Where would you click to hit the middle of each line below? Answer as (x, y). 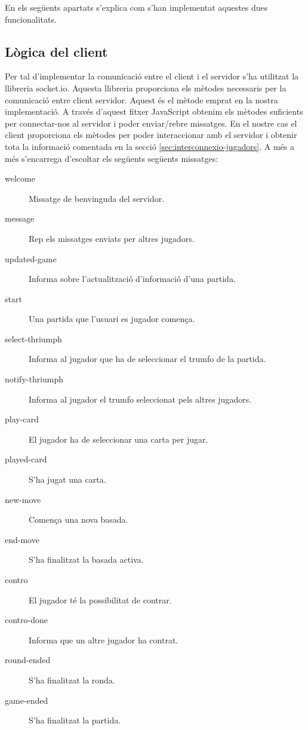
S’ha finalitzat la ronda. (72, 680)
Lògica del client (56, 51)
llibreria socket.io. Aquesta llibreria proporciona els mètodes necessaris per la (146, 88)
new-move (23, 499)
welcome (20, 178)
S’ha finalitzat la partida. (75, 720)
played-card (26, 459)
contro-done (26, 620)
